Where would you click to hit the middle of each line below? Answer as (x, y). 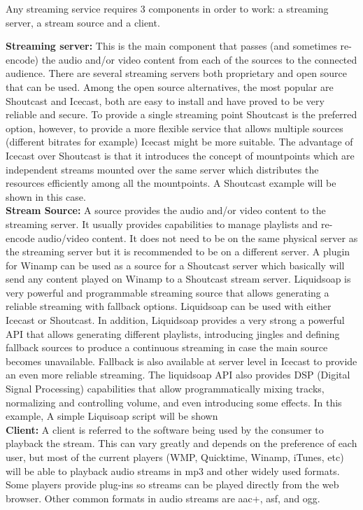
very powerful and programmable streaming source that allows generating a (168, 292)
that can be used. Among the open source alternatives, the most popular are (170, 86)
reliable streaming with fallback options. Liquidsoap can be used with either (169, 306)
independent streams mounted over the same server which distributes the (162, 169)
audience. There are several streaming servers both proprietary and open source (177, 73)
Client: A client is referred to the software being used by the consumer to (165, 429)
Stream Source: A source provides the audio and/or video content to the (166, 210)
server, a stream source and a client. (83, 22)
